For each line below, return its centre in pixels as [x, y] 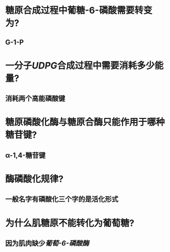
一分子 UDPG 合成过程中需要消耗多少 [80, 65]
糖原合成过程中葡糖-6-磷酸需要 [70, 10]
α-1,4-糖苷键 [25, 155]
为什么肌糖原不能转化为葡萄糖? [70, 223]
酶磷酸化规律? [34, 179]
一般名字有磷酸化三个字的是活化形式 [62, 199]
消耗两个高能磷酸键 [35, 99]
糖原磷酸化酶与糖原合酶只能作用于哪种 [85, 122]
